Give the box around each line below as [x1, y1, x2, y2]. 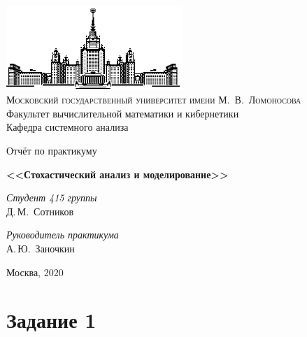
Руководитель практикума [6, 227, 119, 242]
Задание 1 [6, 306, 97, 334]
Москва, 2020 [6, 264, 64, 279]
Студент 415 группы [6, 190, 97, 205]
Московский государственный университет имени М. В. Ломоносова [6, 92, 301, 107]
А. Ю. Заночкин [6, 241, 75, 255]
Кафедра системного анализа [6, 120, 129, 134]
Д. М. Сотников [6, 203, 74, 218]
